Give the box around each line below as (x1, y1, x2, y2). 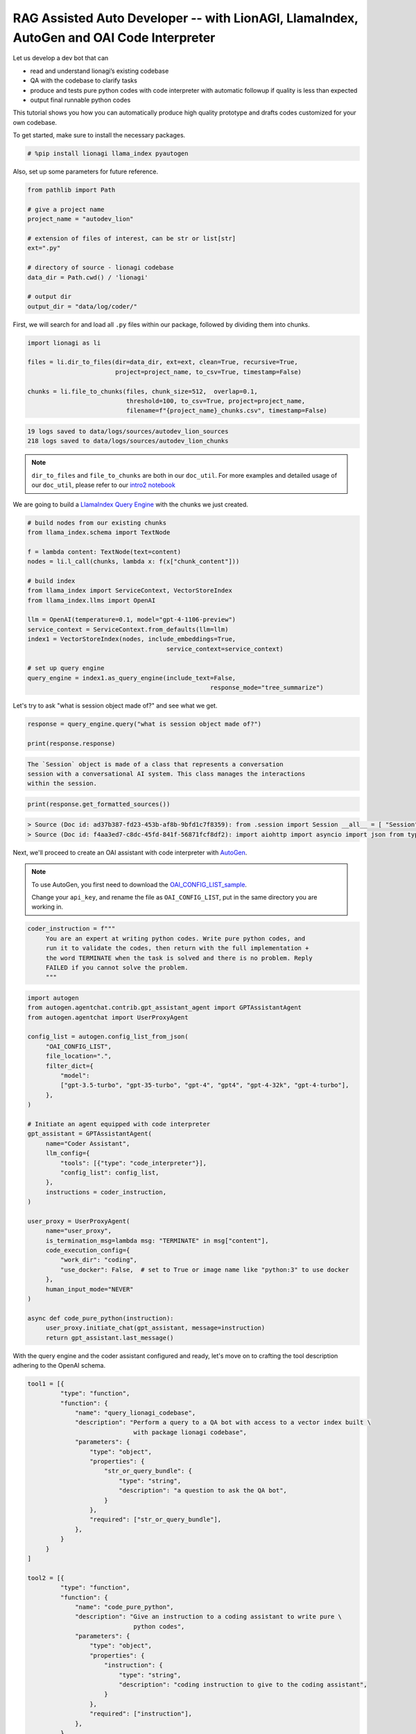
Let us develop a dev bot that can (12, 54, 109, 62)
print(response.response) (27, 739, 116, 747)
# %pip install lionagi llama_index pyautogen (27, 150, 189, 157)
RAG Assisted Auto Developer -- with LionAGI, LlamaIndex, (12, 10, 358, 26)
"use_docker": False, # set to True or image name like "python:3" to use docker (60, 1266, 349, 1273)
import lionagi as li (27, 338, 101, 347)
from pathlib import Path (27, 186, 116, 194)
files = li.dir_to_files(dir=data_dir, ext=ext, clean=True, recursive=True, (27, 358, 298, 366)
